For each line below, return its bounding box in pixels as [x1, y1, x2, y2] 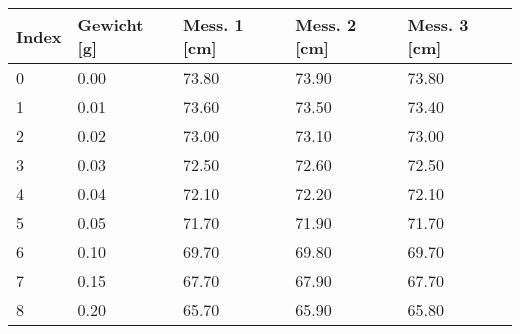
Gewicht [77, 13, 144, 36]
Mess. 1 [182, 13, 244, 36]
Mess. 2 [295, 13, 357, 36]
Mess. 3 [407, 13, 469, 36]
